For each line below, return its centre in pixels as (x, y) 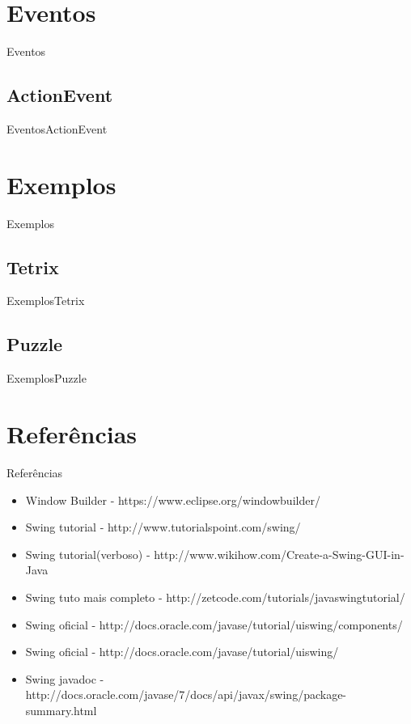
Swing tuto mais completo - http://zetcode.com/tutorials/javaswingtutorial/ (215, 597)
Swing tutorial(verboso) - (88, 554)
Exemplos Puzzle (47, 378)
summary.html (61, 710)
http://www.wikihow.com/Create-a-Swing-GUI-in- (279, 554)
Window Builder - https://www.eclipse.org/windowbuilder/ (173, 500)
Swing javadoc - (65, 678)
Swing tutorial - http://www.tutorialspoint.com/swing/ (163, 527)
